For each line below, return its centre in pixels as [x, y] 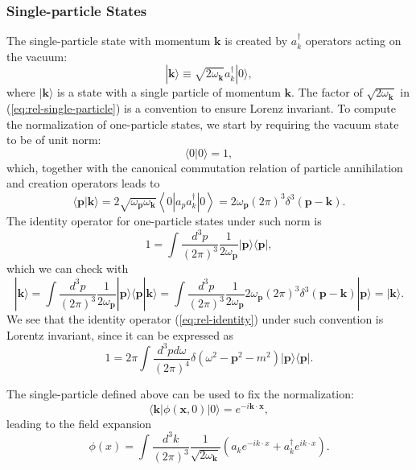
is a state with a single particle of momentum [169, 92]
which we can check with [68, 268]
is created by [256, 41]
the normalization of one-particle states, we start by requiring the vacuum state [203, 124]
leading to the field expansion [79, 423]
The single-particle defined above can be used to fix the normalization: [180, 394]
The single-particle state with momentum [109, 41]
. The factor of [327, 92]
